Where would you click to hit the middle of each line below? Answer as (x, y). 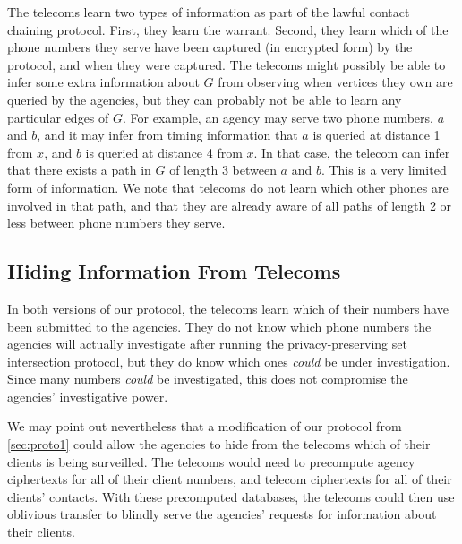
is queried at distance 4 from (164, 152)
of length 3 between (223, 170)
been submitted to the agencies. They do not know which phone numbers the (219, 326)
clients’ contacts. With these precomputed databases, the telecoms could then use (231, 496)
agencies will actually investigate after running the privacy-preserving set (207, 344)
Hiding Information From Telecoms (174, 271)
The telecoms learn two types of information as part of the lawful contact (209, 12)
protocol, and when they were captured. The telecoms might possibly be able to (227, 64)
